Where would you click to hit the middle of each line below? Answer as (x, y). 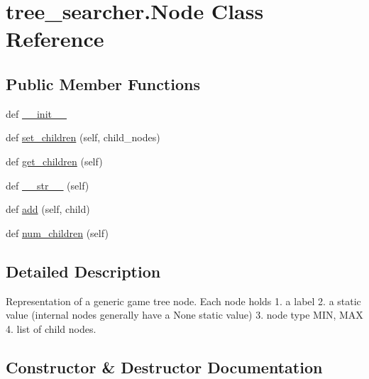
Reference (55, 39)
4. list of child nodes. (51, 328)
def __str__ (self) (48, 185)
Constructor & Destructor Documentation (164, 367)
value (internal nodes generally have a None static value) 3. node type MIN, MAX (184, 315)
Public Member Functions (103, 83)
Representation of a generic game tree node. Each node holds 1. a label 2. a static (183, 301)
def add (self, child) (48, 209)
